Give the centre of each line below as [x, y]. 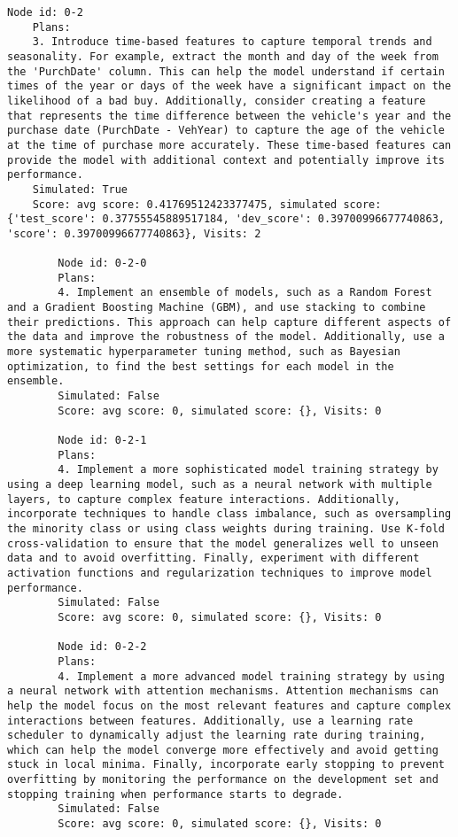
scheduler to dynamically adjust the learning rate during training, [217, 736]
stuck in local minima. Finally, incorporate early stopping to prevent [226, 765]
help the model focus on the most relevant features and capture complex [229, 705]
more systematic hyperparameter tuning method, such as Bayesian [204, 352]
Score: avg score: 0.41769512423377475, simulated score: [207, 204]
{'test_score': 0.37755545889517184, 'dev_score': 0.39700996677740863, [226, 219]
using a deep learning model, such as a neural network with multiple [220, 484]
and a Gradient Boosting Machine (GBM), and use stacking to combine [217, 308]
